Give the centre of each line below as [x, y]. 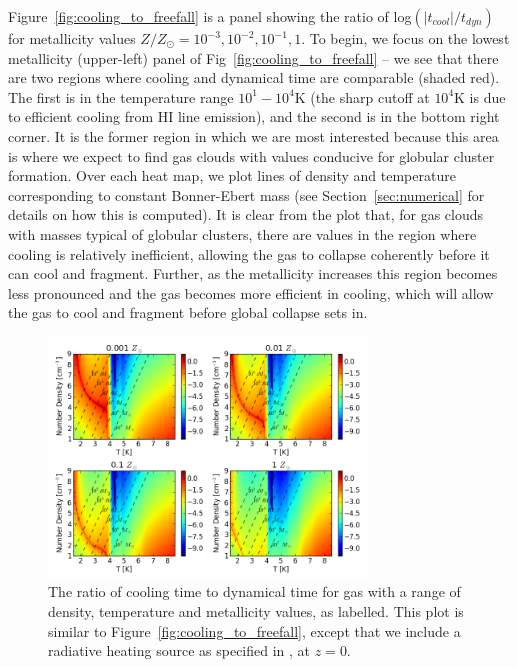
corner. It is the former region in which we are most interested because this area [253, 135]
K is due [480, 96]
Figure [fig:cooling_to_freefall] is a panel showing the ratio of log [210, 16]
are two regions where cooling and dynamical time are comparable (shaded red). [254, 77]
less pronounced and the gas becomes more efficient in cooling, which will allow [251, 292]
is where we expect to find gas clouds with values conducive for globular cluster [251, 155]
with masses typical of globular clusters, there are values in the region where [242, 233]
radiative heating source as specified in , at [179, 650]
